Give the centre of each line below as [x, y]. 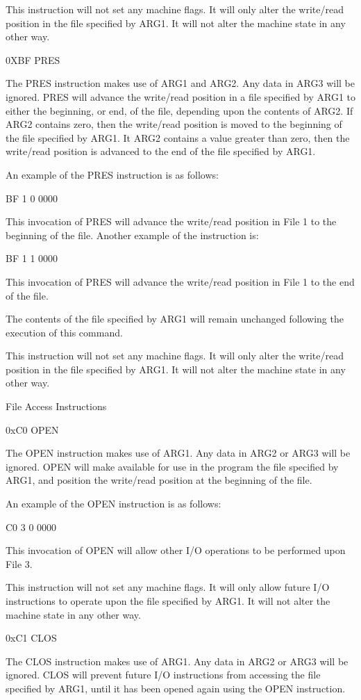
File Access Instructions [56, 406]
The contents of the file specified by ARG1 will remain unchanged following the [175, 319]
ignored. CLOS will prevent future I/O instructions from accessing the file [163, 675]
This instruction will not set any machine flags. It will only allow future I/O [168, 587]
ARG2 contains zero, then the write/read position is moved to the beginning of [174, 124]
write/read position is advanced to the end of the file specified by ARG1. [161, 151]
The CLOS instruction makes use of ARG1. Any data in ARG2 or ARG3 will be [177, 661]
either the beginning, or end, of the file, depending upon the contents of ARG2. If [179, 110]
